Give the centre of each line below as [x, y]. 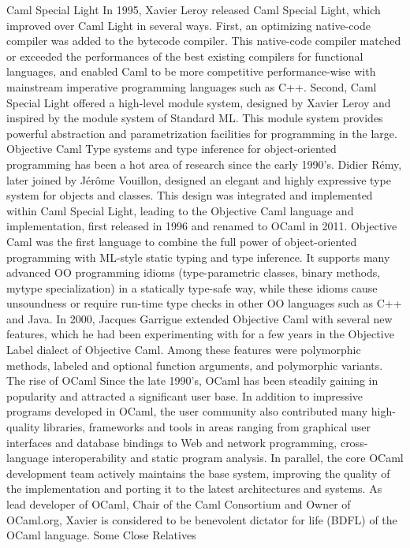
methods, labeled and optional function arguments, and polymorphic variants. [195, 365]
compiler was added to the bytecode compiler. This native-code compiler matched [204, 41]
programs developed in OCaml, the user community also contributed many [187, 411]
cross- [354, 442]
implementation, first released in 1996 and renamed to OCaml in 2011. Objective [202, 226]
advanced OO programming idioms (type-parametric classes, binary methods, [194, 272]
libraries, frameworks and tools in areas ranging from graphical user [207, 427]
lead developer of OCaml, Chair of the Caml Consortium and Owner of [179, 504]
